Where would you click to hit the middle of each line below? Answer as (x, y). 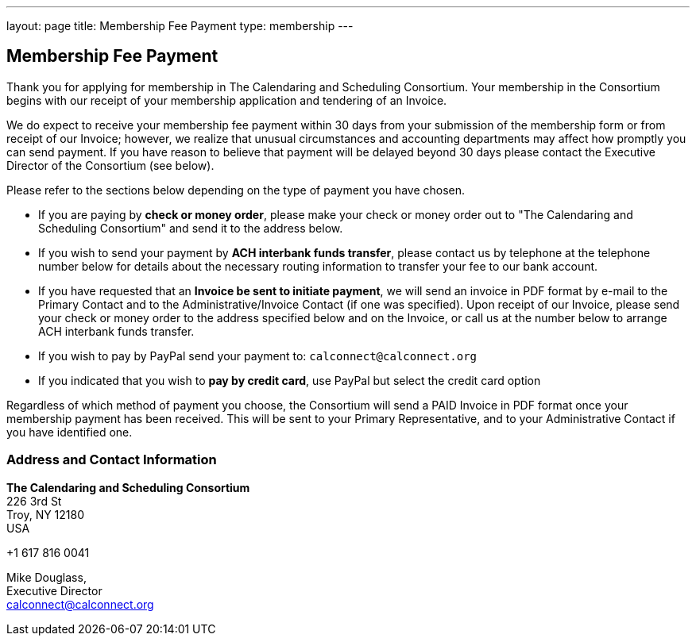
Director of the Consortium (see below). (110, 165)
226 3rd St (34, 501)
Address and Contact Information (112, 460)
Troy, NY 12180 (46, 514)
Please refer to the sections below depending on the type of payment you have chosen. (236, 190)
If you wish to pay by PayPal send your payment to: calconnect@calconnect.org (258, 356)
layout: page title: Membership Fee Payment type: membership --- (180, 26)
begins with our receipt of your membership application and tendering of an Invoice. (227, 100)
